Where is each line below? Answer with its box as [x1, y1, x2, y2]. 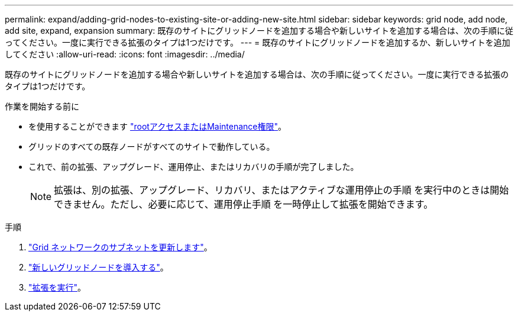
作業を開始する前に [5, 101, 79, 111]
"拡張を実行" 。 [28, 282, 86, 292]
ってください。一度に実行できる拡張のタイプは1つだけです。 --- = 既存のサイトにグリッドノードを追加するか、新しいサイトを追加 [5, 37, 510, 47]
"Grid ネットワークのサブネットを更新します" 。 [28, 242, 212, 252]
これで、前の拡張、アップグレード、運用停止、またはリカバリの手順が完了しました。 [28, 162, 359, 172]
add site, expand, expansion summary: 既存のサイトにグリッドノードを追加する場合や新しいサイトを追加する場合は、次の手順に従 [5, 25, 513, 36]
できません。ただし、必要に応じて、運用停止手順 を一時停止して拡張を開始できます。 [54, 198, 433, 210]
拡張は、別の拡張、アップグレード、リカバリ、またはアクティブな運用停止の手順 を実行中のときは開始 [54, 184, 509, 196]
